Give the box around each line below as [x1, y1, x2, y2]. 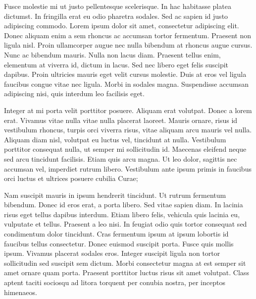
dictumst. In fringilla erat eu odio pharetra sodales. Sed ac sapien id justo [4, 10, 228, 21]
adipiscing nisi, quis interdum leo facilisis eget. [4, 88, 145, 99]
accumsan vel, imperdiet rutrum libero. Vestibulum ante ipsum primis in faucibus [4, 163, 252, 174]
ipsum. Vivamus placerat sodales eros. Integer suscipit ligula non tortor [4, 248, 220, 258]
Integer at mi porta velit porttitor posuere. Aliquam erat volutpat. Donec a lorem [4, 105, 252, 115]
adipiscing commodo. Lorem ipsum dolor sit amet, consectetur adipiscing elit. [4, 20, 239, 31]
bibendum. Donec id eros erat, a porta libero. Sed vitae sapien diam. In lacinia [4, 199, 243, 210]
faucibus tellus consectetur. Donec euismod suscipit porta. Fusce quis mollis [4, 238, 234, 248]
